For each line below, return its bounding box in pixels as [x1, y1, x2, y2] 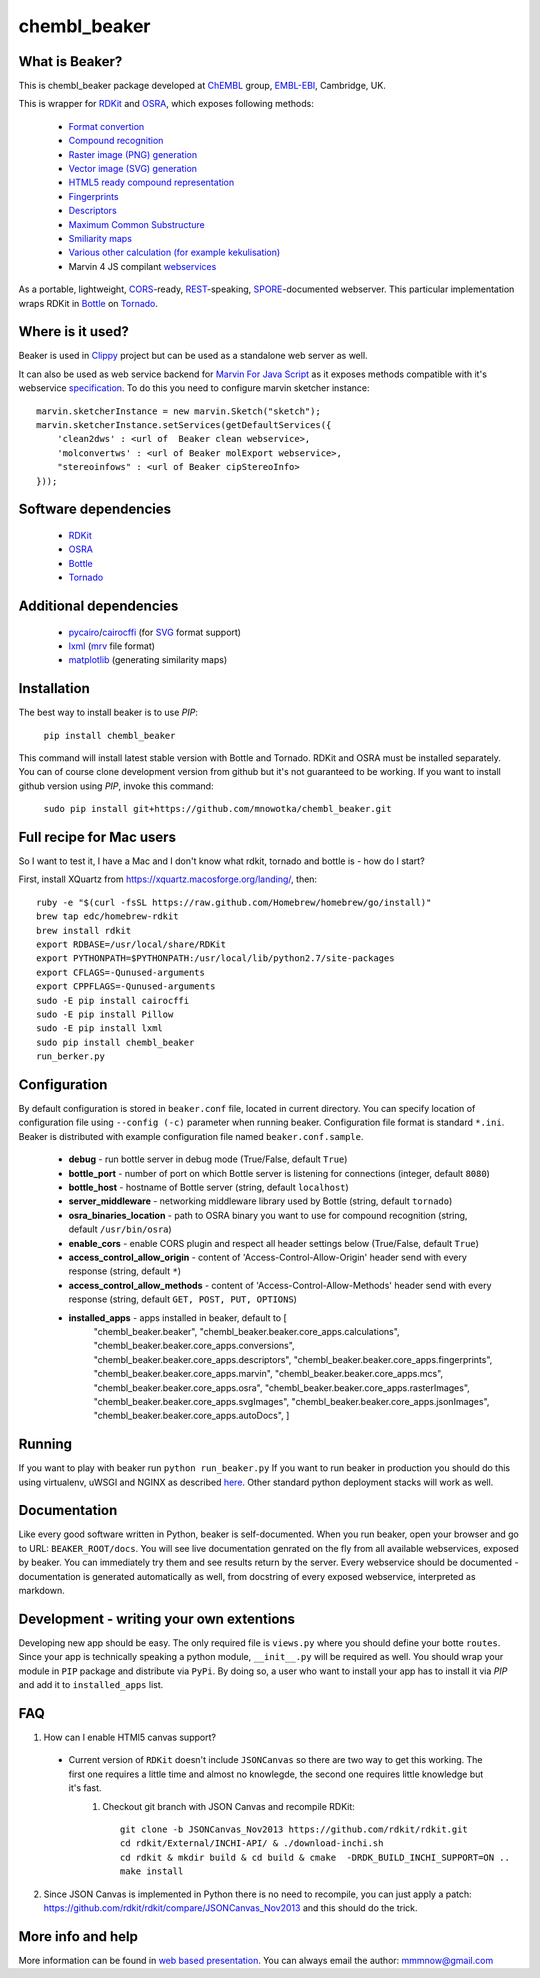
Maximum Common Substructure [68, 218, 205, 230]
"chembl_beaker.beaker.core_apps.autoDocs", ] [93, 1410, 290, 1422]
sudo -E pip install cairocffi [36, 995, 190, 1006]
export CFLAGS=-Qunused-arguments [36, 966, 205, 978]
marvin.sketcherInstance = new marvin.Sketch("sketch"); [36, 405, 322, 417]
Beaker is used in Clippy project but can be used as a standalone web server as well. [18, 350, 369, 362]
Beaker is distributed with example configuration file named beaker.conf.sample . [18, 1130, 364, 1142]
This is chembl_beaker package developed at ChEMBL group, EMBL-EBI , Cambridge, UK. [18, 80, 387, 92]
